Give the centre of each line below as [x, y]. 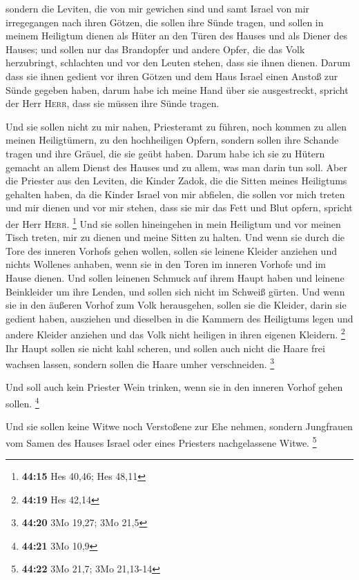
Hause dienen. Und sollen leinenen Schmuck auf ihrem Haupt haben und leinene [175, 277]
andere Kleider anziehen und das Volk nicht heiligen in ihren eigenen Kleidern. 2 [175, 333]
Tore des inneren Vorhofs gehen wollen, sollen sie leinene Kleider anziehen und [171, 250]
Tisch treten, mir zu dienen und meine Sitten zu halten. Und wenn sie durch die [175, 237]
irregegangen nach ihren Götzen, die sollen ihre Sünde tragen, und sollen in [165, 22]
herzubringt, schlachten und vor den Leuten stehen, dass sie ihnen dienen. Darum [178, 62]
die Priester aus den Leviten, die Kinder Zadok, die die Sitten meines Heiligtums [176, 181]
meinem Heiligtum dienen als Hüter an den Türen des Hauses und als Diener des [177, 36]
